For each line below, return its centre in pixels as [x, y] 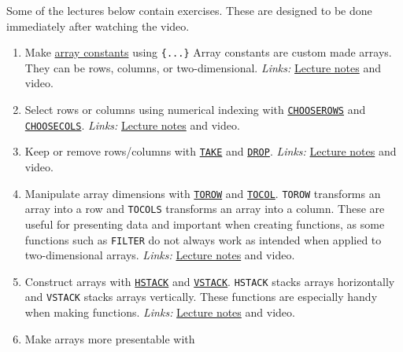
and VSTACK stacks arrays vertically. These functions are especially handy [201, 297]
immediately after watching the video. [98, 26]
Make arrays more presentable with [110, 338]
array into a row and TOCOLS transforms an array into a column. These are [205, 209]
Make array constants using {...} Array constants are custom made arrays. [208, 52]
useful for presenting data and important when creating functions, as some [205, 224]
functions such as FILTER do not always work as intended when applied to [203, 239]
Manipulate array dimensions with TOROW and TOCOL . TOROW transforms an [203, 193]
